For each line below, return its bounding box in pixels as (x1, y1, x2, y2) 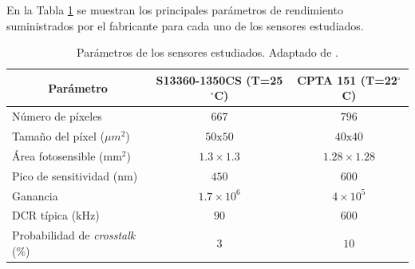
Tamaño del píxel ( (12, 128, 105, 144)
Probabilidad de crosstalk (12, 227, 136, 243)
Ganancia (12, 187, 58, 204)
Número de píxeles (12, 108, 102, 125)
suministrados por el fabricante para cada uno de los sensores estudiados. (6, 17, 364, 34)
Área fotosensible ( (12, 147, 104, 164)
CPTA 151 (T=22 (297, 71, 397, 88)
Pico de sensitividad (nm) (12, 167, 138, 184)
